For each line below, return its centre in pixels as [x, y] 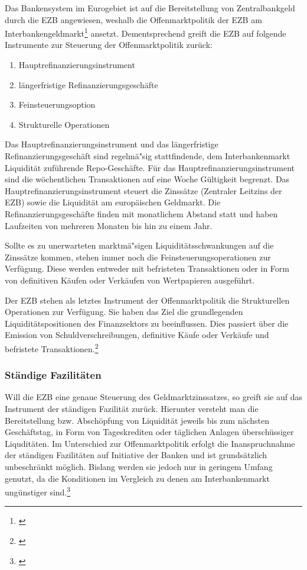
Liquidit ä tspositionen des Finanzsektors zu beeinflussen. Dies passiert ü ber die [147, 323]
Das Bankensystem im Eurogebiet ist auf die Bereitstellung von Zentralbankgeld [150, 8]
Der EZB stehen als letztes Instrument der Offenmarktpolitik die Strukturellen [147, 300]
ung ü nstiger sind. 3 [38, 491]
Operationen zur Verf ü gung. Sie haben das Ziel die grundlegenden [124, 312]
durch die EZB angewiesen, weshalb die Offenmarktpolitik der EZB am [133, 19]
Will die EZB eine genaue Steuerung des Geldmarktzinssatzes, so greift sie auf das [153, 397]
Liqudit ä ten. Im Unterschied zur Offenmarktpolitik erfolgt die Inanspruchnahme [150, 443]
